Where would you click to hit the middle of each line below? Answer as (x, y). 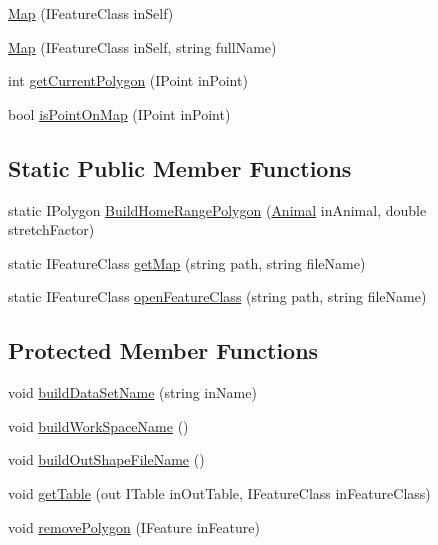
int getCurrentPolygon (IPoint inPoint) (128, 80)
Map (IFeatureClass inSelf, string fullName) (142, 46)
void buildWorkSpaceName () (98, 425)
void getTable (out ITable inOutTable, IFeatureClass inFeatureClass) (219, 492)
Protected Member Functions (163, 350)
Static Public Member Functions (180, 167)
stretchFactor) (51, 229)
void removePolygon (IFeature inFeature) (134, 526)
